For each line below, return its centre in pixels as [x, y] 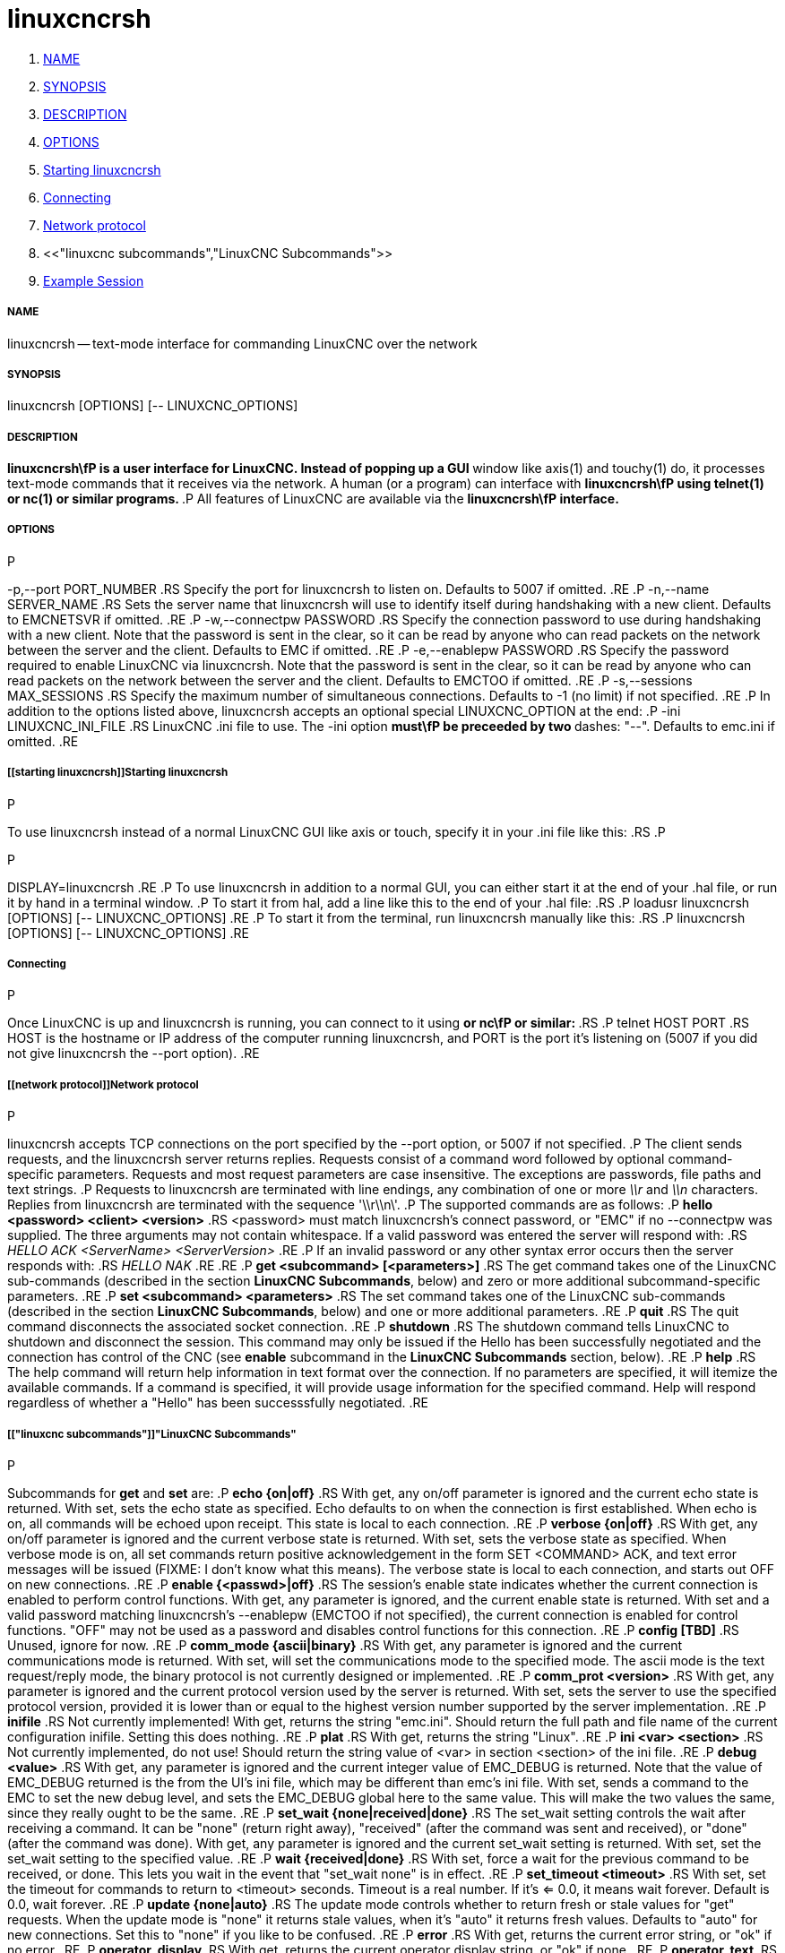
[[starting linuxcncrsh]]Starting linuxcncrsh [118, 773]
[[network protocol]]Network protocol [103, 1084]
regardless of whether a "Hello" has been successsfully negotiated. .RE [218, 1403]
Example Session [94, 280]
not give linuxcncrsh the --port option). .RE [134, 1054]
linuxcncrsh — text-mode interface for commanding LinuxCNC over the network [242, 343]
